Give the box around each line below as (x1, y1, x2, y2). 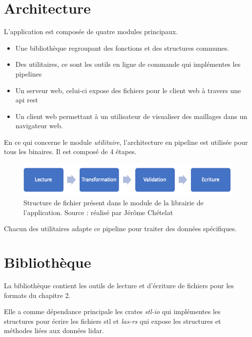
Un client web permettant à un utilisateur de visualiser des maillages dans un (15, 111, 248, 121)
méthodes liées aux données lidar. (4, 325, 104, 336)
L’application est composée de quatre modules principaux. (4, 26, 178, 37)
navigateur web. (15, 120, 63, 131)
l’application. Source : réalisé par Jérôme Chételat (23, 207, 173, 217)
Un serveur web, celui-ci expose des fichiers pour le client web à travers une (15, 85, 241, 95)
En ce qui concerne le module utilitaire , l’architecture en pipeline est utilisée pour (4, 137, 248, 147)
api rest (15, 95, 38, 105)
